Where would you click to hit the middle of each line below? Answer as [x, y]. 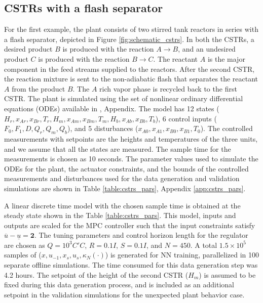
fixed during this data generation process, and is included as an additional [119, 285]
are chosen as [25, 245]
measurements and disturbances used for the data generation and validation [122, 178]
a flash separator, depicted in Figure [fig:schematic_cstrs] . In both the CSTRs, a [129, 39]
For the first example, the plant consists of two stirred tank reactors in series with [131, 29]
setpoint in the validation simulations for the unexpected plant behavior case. [124, 294]
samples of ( [23, 255]
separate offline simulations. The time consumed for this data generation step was [131, 265]
